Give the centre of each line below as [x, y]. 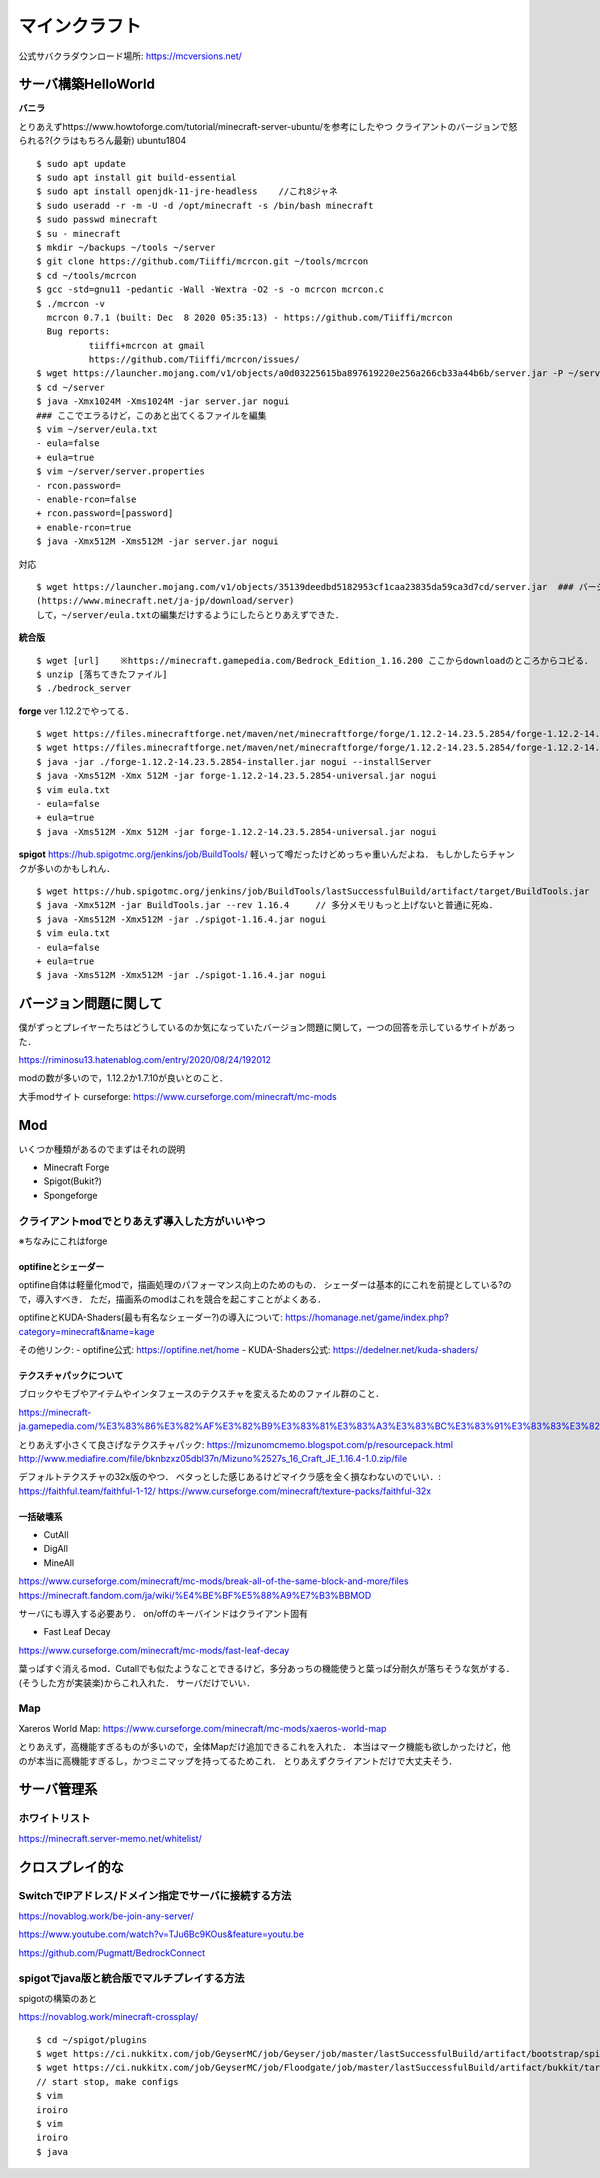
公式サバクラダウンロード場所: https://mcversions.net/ [130, 56]
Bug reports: [78, 331]
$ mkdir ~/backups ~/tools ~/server [126, 247]
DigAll [56, 1549]
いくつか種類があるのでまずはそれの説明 [101, 1149]
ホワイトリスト [54, 1818]
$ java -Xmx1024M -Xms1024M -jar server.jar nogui [163, 401]
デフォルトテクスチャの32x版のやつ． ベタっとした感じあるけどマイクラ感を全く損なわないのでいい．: [230, 1477]
